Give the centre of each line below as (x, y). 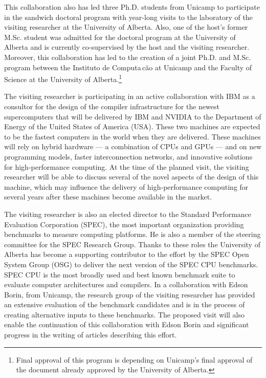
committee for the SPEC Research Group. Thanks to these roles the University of (132, 244)
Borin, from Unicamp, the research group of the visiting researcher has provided (130, 294)
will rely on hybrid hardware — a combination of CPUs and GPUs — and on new (133, 146)
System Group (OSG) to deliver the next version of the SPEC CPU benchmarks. (131, 264)
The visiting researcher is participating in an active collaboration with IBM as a (130, 96)
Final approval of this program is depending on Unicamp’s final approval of (134, 359)
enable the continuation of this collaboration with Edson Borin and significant (127, 324)
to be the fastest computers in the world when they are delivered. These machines (132, 136)
